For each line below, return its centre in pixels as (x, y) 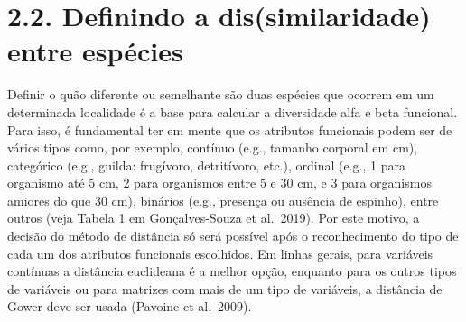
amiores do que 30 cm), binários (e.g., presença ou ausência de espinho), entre (223, 200)
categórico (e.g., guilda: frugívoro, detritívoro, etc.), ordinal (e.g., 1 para (206, 165)
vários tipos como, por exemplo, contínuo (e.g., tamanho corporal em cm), (213, 147)
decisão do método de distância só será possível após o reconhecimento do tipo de (233, 236)
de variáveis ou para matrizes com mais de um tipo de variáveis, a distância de (225, 288)
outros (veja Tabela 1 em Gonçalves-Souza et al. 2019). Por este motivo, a (214, 218)
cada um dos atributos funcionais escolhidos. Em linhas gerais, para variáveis (220, 253)
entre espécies (95, 51)
